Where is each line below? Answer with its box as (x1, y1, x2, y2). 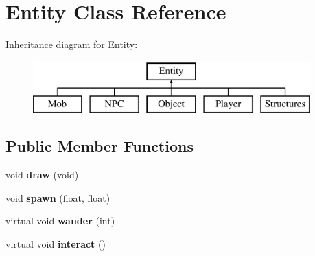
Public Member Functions (5, 135, 194, 156)
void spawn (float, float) (5, 190, 110, 205)
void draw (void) (5, 167, 79, 182)
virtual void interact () (5, 236, 106, 251)
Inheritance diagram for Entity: (5, 37, 138, 51)
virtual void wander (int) (5, 213, 115, 228)
